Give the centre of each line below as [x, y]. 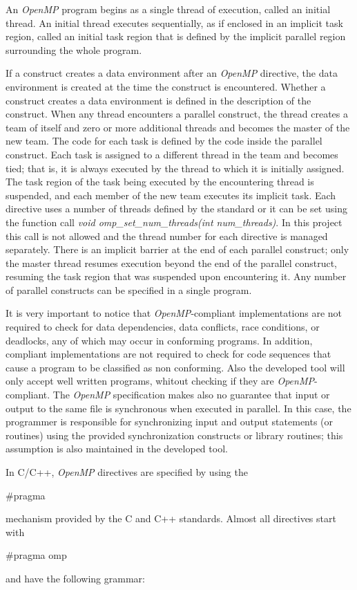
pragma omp [40, 555]
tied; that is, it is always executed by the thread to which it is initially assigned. [175, 168]
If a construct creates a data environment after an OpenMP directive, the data [172, 73]
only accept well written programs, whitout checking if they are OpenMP [160, 381]
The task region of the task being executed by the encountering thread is [160, 182]
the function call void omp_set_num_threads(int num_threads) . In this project [174, 222]
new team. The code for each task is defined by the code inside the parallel [164, 141]
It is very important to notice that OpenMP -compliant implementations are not [174, 313]
